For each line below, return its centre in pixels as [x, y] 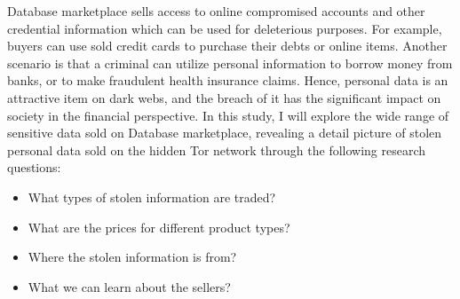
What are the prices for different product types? [159, 227]
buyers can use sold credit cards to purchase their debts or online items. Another [227, 46]
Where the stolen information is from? [132, 257]
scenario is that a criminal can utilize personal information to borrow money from [230, 63]
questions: [34, 167]
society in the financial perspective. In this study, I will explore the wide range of [228, 115]
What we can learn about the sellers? [129, 286]
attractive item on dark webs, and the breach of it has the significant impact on [224, 97]
